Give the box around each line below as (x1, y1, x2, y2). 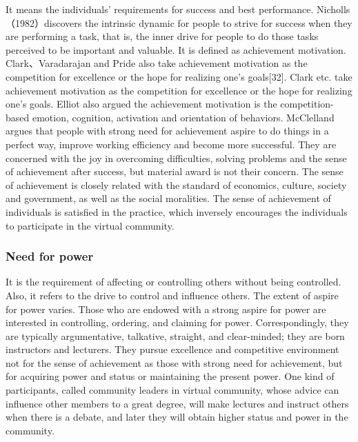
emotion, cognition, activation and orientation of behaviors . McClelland (32, 110, 335, 124)
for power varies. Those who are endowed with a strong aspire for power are (6, 301, 326, 316)
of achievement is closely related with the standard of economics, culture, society (6, 177, 347, 192)
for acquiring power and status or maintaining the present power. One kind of (6, 369, 335, 383)
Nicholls (317, 2, 350, 16)
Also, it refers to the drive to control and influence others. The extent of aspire (6, 288, 339, 302)
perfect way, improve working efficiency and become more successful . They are (6, 137, 337, 151)
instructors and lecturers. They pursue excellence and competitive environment (6, 342, 339, 356)
